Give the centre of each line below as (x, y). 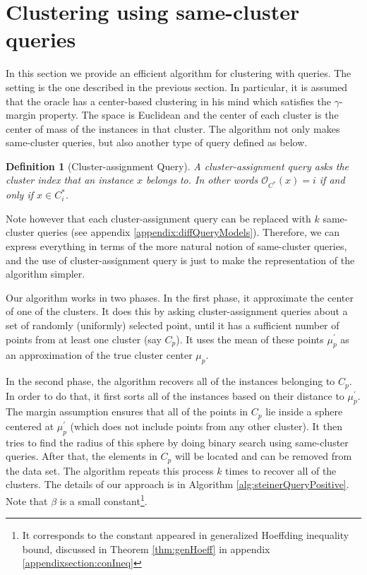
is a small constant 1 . (103, 499)
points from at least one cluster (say (84, 339)
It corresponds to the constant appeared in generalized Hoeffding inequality (186, 535)
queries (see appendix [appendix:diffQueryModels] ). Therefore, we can (189, 232)
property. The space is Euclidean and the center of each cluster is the (189, 115)
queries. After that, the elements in (82, 456)
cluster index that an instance (70, 180)
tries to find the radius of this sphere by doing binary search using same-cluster (177, 442)
